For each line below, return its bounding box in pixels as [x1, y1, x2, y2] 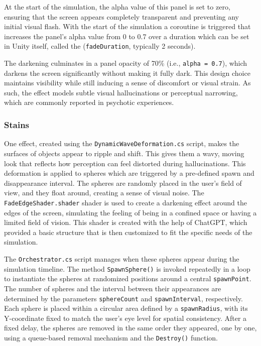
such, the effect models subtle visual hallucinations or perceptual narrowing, [4, 87, 238, 97]
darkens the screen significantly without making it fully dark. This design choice [4, 67, 250, 78]
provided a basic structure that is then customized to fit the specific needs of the [4, 226, 252, 237]
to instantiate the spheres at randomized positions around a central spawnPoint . [4, 273, 251, 284]
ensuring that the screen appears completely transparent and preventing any [4, 11, 239, 22]
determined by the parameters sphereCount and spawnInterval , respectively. [4, 293, 243, 303]
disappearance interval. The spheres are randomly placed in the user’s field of [4, 177, 242, 188]
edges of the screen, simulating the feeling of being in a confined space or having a [4, 207, 257, 217]
